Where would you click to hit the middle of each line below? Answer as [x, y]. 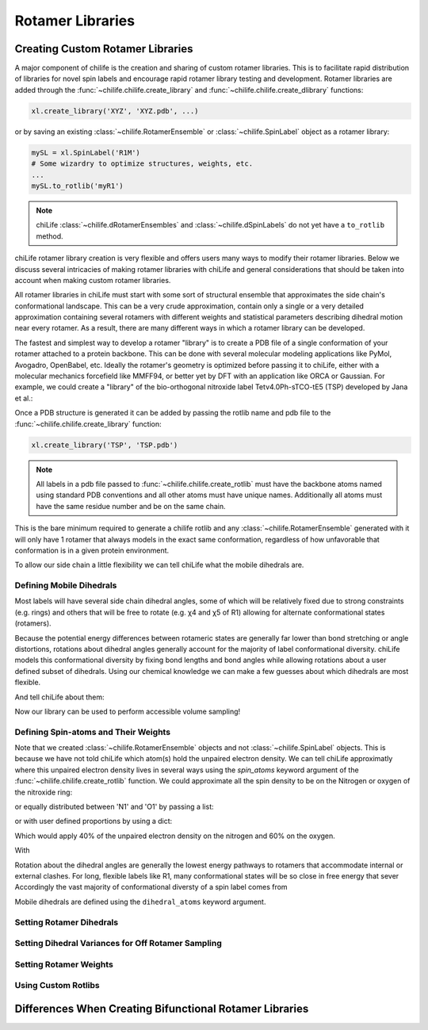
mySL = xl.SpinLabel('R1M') [86, 152]
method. [50, 236]
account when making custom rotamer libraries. [93, 280]
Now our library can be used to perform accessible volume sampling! [128, 711]
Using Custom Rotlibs [57, 986]
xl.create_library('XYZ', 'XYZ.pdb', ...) [115, 111]
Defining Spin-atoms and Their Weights [92, 732]
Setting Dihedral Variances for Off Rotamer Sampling [118, 944]
